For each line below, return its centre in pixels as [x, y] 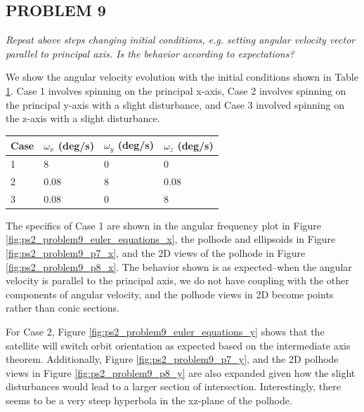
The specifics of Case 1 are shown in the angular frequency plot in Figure [164, 225]
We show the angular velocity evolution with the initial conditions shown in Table [182, 77]
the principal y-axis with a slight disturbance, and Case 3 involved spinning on [175, 104]
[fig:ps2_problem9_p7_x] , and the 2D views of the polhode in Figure [156, 252]
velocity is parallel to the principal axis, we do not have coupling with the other [177, 280]
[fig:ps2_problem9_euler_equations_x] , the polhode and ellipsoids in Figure [171, 239]
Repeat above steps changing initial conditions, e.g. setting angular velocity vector [181, 40]
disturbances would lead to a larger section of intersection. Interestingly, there [174, 386]
